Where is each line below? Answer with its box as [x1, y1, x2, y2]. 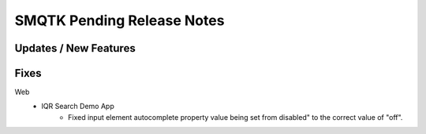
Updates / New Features [14, 42, 136, 55]
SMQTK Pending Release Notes [14, 12, 225, 29]
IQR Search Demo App [41, 102, 114, 111]
